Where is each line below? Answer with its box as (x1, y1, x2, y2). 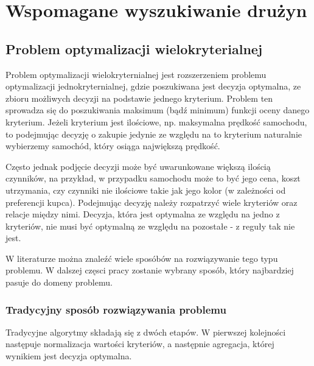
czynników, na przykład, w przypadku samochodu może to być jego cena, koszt (5, 172, 301, 185)
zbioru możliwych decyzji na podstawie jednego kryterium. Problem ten (5, 91, 273, 104)
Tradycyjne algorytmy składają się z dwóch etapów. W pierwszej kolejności (5, 325, 286, 338)
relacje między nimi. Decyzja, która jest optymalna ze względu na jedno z (5, 208, 280, 220)
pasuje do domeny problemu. (5, 276, 113, 289)
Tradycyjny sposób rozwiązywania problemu (5, 301, 226, 317)
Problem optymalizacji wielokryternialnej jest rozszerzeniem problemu (5, 68, 267, 80)
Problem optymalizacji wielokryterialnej (5, 39, 263, 58)
